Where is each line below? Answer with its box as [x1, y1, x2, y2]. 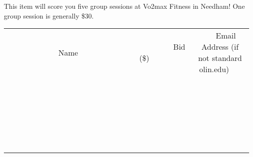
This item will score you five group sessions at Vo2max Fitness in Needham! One [4, 1, 245, 11]
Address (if [201, 41, 239, 53]
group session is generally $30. [4, 10, 94, 20]
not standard [198, 52, 242, 64]
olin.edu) [199, 63, 229, 75]
